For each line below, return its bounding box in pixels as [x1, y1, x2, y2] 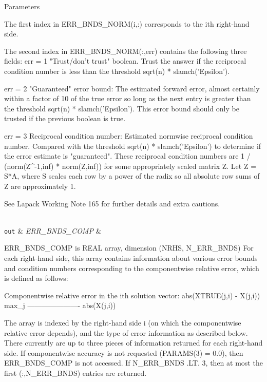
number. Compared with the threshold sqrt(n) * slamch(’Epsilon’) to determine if [4, 140, 261, 151]
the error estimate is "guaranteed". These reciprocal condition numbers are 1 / [4, 150, 251, 161]
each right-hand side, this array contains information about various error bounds [4, 252, 258, 263]
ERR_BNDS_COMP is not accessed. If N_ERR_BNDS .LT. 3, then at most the [4, 357, 263, 368]
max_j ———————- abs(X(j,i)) [4, 300, 116, 311]
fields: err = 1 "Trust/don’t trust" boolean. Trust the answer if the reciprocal [4, 55, 246, 66]
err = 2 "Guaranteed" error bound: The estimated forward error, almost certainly [4, 83, 260, 93]
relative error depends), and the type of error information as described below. [4, 327, 248, 338]
